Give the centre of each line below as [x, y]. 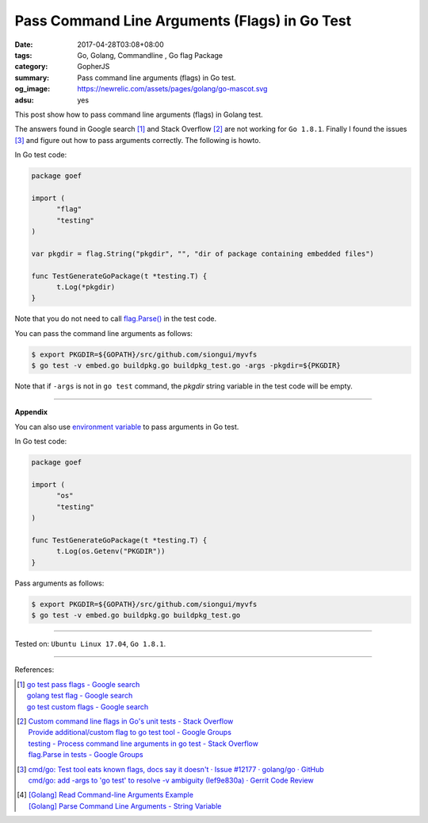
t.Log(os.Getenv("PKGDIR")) [111, 551]
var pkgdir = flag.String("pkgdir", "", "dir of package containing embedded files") [203, 253]
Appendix [31, 412]
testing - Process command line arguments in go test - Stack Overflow [143, 744]
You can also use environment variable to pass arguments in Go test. [127, 427]
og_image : [32, 89]
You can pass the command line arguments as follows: [104, 333]
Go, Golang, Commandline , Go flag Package [150, 55]
